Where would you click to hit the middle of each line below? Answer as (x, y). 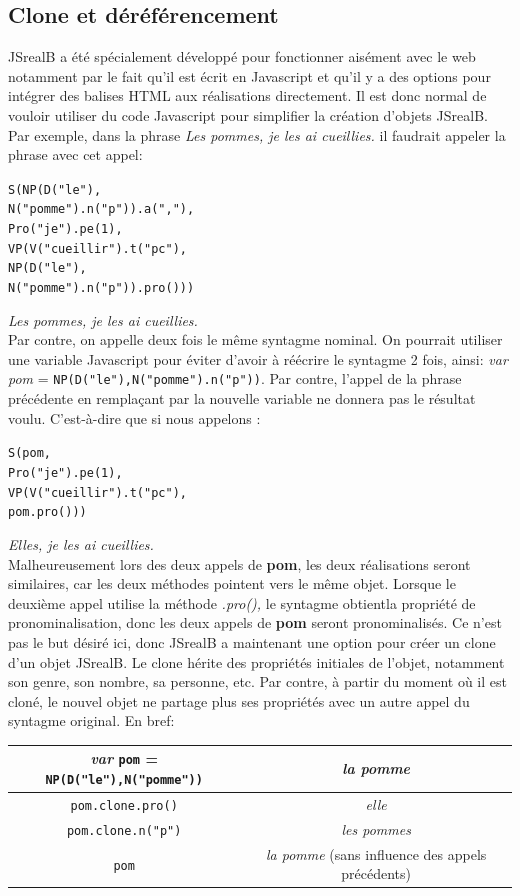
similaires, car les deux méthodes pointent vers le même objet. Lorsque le (232, 583)
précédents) (376, 873)
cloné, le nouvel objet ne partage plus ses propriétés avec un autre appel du (239, 700)
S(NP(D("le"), (55, 189)
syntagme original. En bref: (91, 720)
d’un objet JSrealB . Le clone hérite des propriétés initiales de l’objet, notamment (256, 661)
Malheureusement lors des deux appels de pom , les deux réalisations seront (239, 563)
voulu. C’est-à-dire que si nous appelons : (134, 417)
